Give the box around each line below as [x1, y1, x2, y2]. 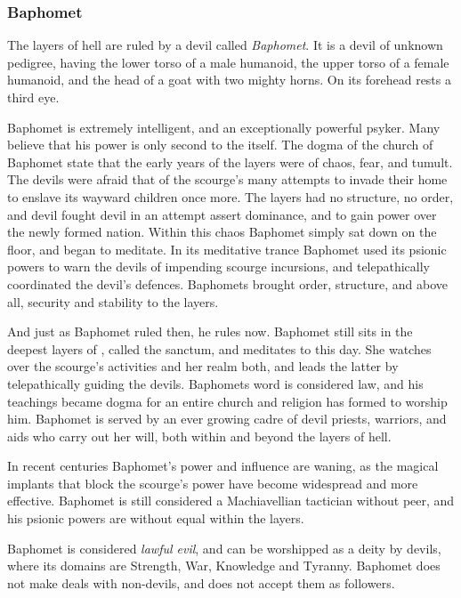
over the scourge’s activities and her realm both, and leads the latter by [7, 357, 399, 376]
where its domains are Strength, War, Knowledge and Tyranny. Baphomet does [7, 556, 441, 575]
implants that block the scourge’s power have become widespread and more [7, 473, 418, 492]
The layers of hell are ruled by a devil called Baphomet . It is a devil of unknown [7, 36, 443, 54]
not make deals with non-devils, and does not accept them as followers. [7, 573, 395, 592]
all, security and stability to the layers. [7, 292, 219, 311]
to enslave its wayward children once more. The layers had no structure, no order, [7, 187, 454, 206]
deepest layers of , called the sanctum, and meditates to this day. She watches [7, 339, 432, 358]
